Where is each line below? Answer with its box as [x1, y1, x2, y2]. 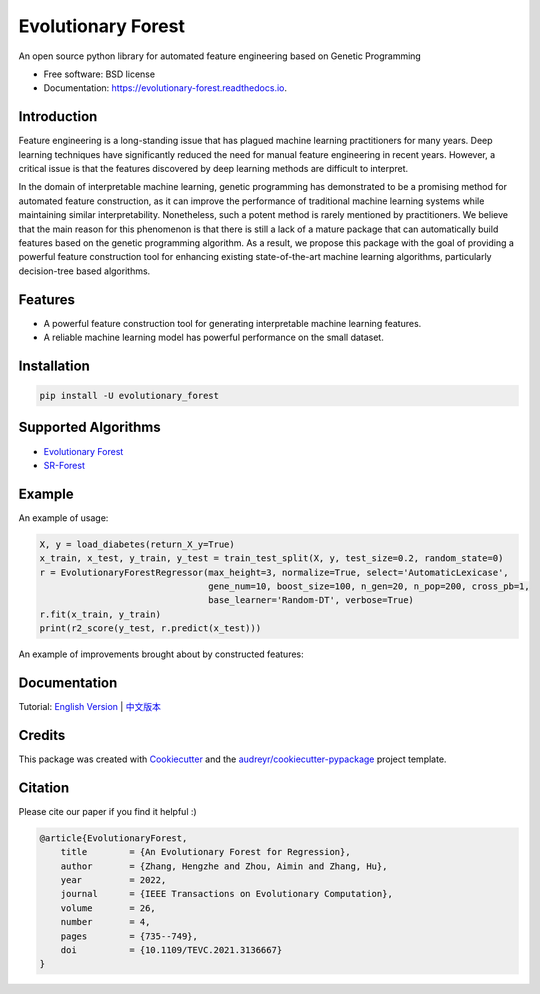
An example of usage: [18, 511, 109, 524]
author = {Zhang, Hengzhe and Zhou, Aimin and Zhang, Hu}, [60, 860, 388, 872]
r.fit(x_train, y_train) [39, 608, 162, 620]
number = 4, [60, 916, 151, 928]
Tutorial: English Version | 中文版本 [18, 701, 162, 713]
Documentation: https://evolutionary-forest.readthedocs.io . [43, 82, 287, 94]
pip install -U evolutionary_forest [39, 390, 220, 402]
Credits [18, 726, 66, 744]
